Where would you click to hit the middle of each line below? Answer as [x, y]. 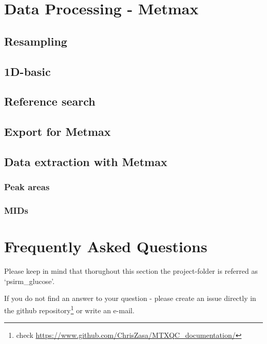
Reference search [50, 101]
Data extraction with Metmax [86, 161]
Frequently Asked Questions [106, 246]
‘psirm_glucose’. [30, 281]
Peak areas [27, 187]
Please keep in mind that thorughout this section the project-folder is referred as [131, 271]
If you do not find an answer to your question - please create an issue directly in [130, 298]
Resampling [36, 41]
